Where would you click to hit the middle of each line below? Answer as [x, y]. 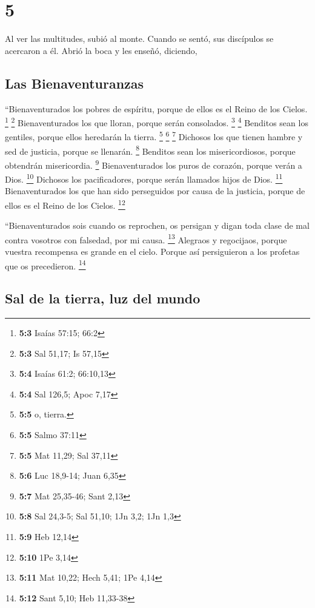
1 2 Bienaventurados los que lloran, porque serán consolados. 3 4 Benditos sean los [157, 122]
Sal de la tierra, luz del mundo [103, 298]
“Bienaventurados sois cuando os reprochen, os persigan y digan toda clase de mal [157, 225]
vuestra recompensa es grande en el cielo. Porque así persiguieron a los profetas [152, 252]
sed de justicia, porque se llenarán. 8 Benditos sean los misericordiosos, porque [150, 150]
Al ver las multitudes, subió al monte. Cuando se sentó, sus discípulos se [139, 39]
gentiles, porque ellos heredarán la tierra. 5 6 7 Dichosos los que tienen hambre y [154, 136]
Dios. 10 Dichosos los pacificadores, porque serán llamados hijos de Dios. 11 [144, 178]
